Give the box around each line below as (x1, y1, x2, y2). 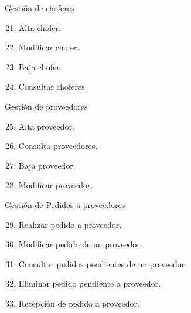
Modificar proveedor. (18, 179, 93, 191)
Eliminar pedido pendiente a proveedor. (18, 277, 161, 290)
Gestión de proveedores (5, 100, 88, 112)
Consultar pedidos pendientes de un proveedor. (18, 257, 187, 270)
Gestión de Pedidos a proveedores (5, 198, 125, 210)
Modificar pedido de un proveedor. (18, 238, 142, 250)
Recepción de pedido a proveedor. (18, 297, 139, 309)
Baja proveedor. (18, 159, 76, 171)
